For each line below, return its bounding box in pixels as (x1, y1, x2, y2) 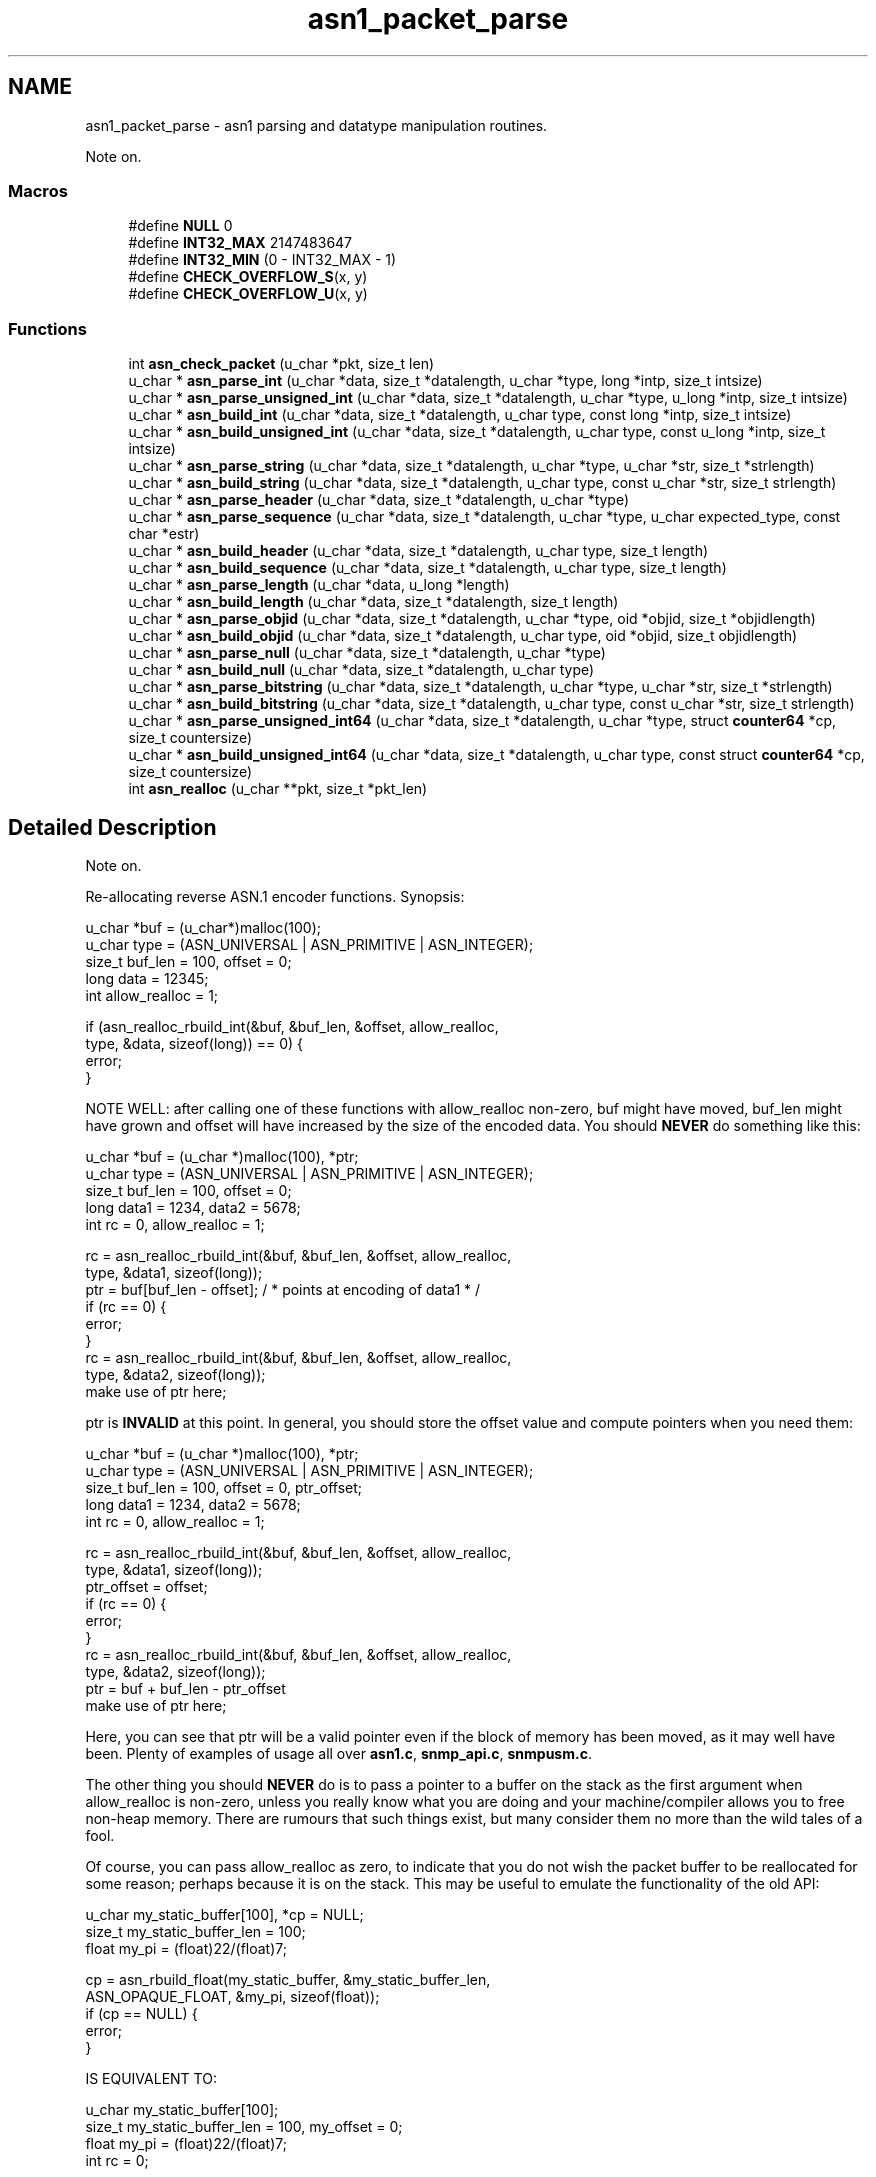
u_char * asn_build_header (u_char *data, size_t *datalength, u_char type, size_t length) (128, 542, 709, 560)
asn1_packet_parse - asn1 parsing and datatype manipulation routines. (85, 116, 548, 134)
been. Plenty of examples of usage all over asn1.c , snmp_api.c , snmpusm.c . (85, 1744, 592, 1762)
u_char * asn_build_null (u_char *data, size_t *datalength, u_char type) (128, 661, 595, 679)
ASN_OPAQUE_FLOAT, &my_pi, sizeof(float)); (85, 1987, 380, 2005)
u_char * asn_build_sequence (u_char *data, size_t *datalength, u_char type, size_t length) (128, 559, 727, 577)
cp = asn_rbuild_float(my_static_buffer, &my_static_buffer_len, (85, 1970, 491, 1988)
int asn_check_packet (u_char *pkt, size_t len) (128, 355, 435, 373)
